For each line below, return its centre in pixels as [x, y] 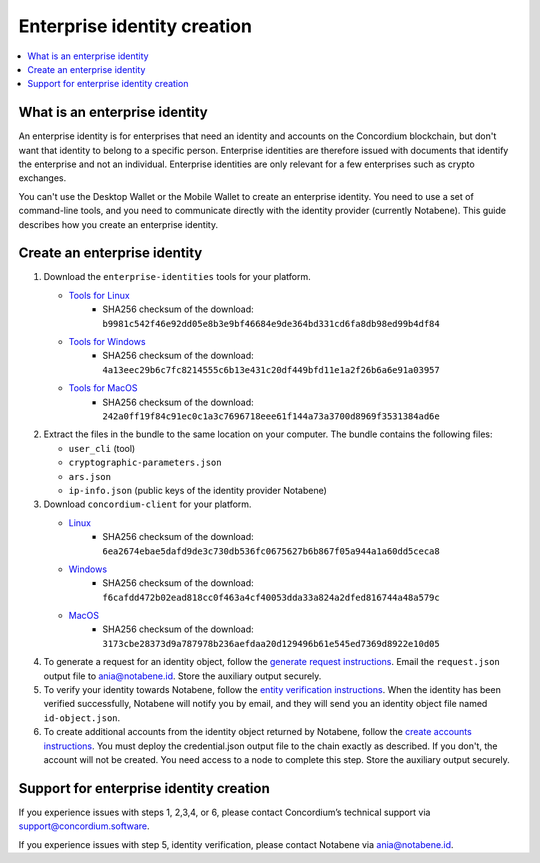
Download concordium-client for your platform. [147, 504]
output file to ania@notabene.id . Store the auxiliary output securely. [182, 676]
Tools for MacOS [103, 388]
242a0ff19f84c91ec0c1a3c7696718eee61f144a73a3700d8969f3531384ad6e [271, 416]
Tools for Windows [107, 342]
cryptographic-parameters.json [145, 463]
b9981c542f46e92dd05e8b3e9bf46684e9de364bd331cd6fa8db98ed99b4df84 [271, 323]
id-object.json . [82, 717]
